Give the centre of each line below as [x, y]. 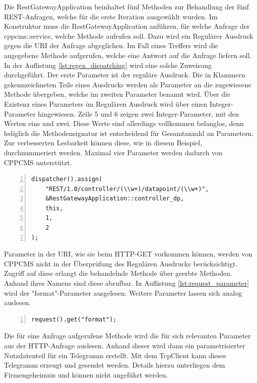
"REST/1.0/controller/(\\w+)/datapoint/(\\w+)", [127, 189]
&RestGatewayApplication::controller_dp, [115, 199]
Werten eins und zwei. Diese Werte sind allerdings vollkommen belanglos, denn [124, 123]
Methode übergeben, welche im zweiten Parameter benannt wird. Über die [117, 94]
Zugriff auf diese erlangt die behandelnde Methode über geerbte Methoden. [118, 273]
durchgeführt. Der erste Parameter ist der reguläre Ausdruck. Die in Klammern [125, 75]
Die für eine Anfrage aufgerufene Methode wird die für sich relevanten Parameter [128, 336]
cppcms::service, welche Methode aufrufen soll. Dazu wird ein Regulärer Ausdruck [129, 35]
